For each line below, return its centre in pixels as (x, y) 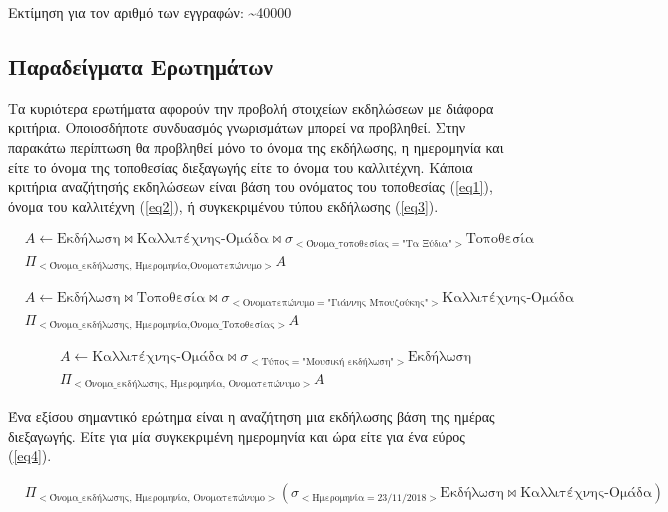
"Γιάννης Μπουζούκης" (378, 302)
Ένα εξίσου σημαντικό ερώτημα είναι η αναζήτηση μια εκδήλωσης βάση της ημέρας (251, 416)
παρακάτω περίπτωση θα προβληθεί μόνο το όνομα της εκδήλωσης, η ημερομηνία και (256, 146)
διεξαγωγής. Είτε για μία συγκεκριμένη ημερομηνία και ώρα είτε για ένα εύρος (236, 435)
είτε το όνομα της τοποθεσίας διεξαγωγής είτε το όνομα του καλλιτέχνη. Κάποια (240, 166)
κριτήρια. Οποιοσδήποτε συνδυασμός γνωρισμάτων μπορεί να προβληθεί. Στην (237, 127)
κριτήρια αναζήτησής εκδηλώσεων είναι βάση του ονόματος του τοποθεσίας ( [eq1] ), (250, 186)
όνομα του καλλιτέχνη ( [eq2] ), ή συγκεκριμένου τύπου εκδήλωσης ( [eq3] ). (223, 205)
